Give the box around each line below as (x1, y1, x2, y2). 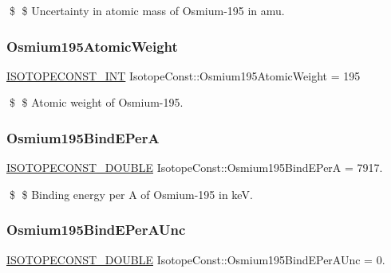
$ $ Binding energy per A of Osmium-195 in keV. (9, 185, 253, 202)
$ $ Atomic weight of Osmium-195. (9, 94, 184, 111)
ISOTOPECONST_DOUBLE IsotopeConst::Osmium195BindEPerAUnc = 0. (6, 251, 385, 267)
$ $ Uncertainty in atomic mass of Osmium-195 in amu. (9, 2, 285, 18)
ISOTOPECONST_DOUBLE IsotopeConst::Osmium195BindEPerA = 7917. (6, 159, 383, 176)
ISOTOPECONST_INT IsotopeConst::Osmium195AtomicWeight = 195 (6, 67, 361, 84)
